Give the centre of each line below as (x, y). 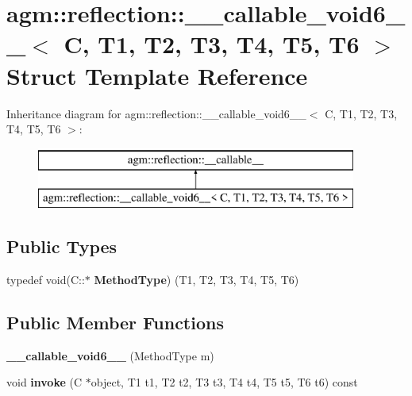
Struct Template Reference (157, 75)
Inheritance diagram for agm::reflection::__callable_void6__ (156, 113)
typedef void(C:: (46, 280)
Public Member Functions (115, 323)
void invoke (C (44, 382)
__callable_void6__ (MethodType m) (110, 355)
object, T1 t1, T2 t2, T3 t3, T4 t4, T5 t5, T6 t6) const (224, 382)
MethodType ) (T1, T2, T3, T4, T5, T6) (196, 280)
